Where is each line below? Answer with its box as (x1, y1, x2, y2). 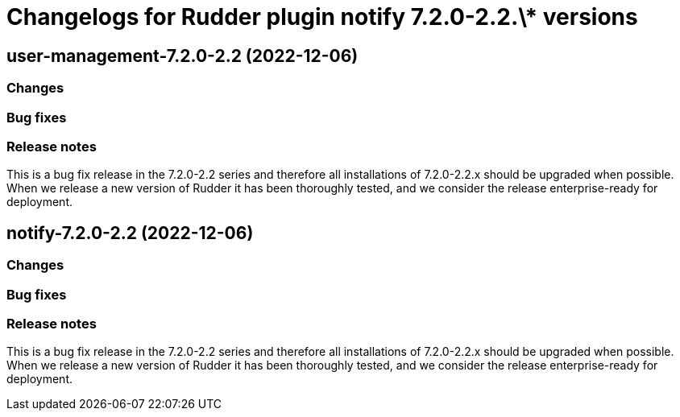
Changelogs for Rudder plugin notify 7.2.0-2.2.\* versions (6, 3, 638, 31)
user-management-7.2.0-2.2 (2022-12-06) (6, 45, 359, 66)
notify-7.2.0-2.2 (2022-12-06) (6, 222, 254, 243)
